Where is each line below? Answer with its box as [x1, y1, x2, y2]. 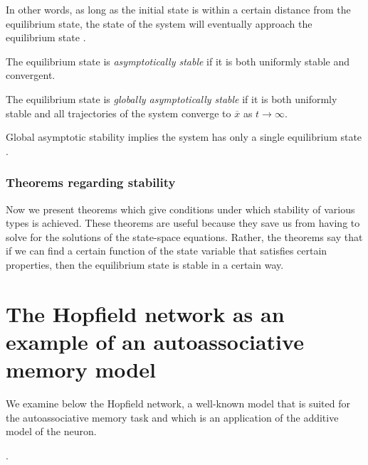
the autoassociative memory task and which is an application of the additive [6, 410, 339, 424]
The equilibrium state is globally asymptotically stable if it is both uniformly [6, 91, 337, 106]
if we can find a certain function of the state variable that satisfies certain [6, 243, 327, 258]
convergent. [6, 68, 56, 82]
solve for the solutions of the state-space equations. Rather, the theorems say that [6, 229, 363, 244]
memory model [6, 355, 156, 384]
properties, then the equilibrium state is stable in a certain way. [6, 257, 284, 272]
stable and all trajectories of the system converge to [6, 105, 231, 120]
